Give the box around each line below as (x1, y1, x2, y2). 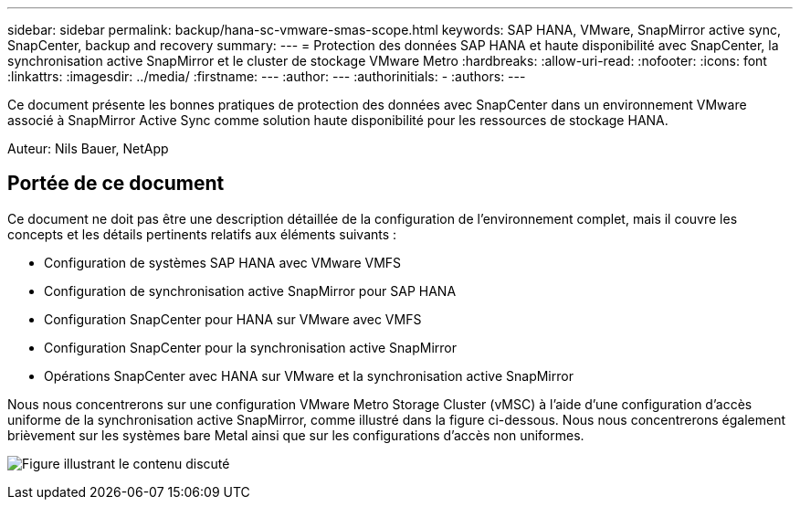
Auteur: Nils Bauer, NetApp (7, 141, 169, 156)
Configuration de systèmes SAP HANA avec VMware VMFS (44, 254, 402, 270)
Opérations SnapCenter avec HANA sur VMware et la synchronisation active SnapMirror (44, 367, 574, 384)
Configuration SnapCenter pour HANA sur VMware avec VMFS (44, 311, 422, 327)
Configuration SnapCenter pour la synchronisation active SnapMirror (44, 339, 458, 355)
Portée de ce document (7, 172, 225, 195)
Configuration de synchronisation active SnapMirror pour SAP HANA (44, 282, 457, 299)
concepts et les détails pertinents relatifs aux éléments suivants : (7, 226, 397, 242)
